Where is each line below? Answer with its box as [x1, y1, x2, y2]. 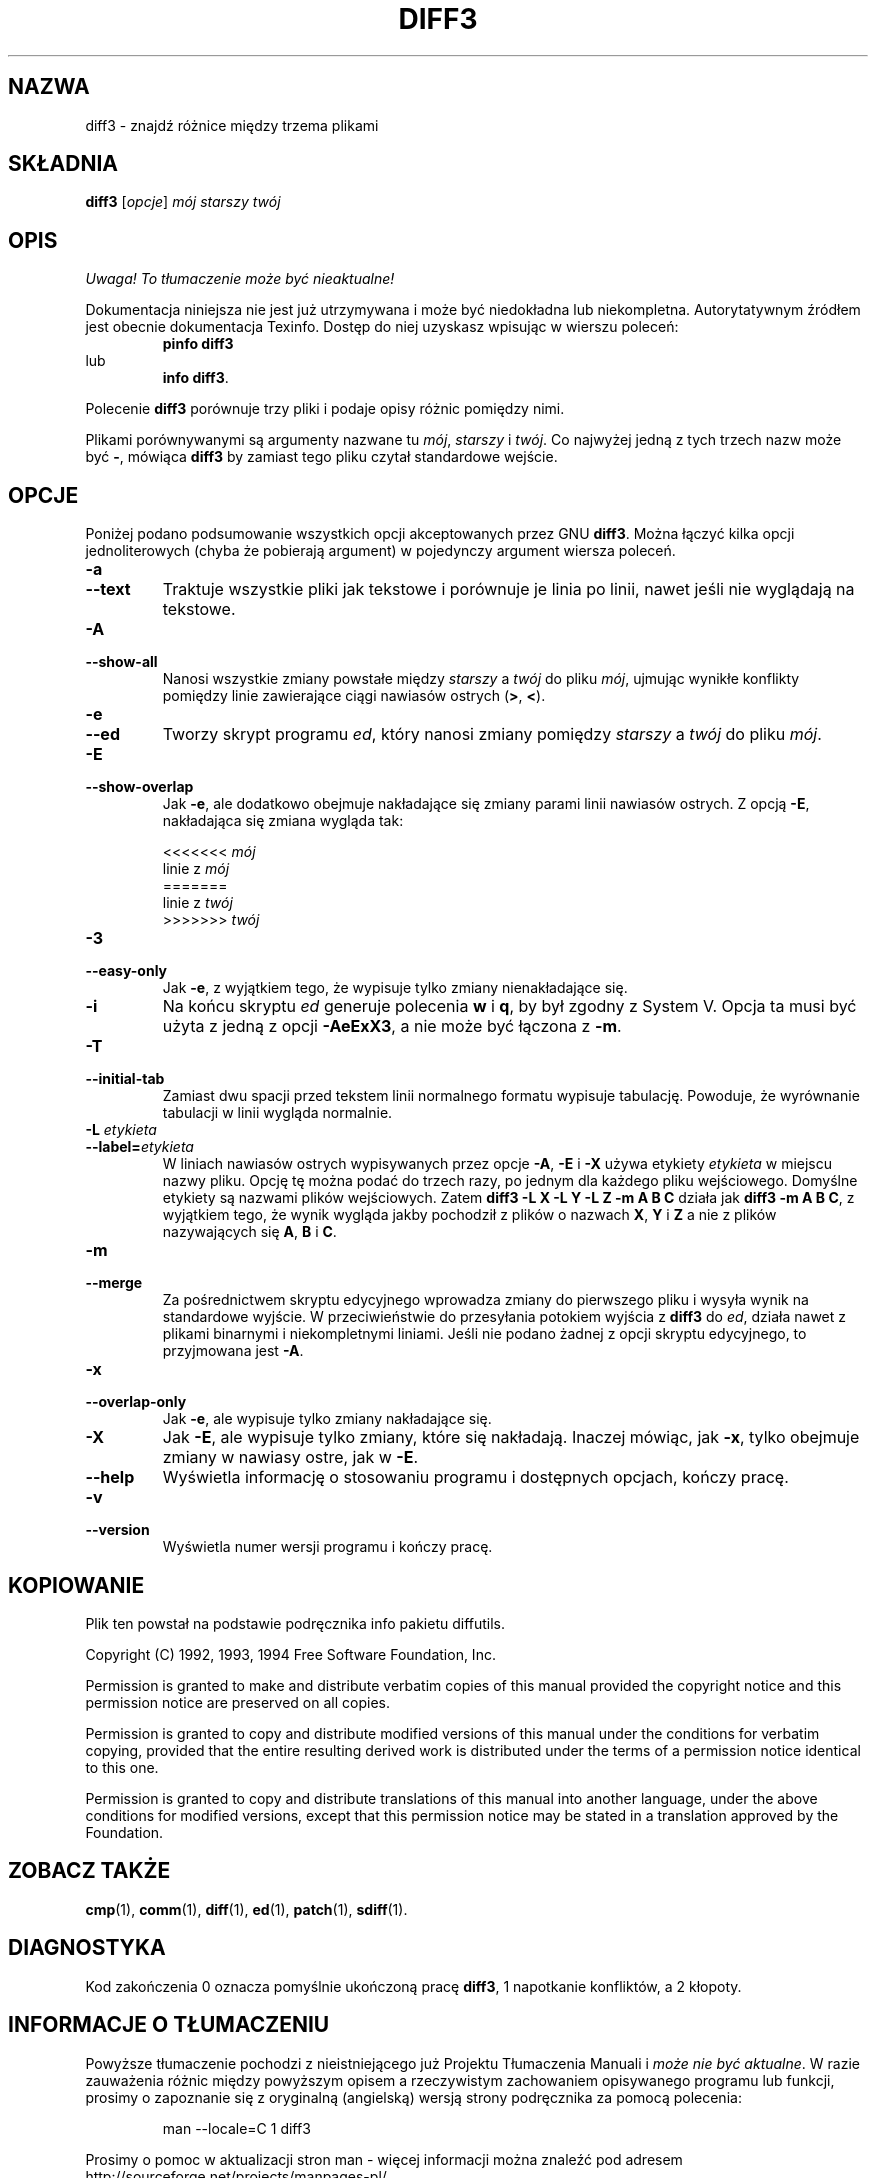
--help [85, 1467, 135, 1488]
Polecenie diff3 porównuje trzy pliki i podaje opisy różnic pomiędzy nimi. [85, 400, 565, 418]
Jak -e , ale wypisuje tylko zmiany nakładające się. [162, 1410, 492, 1428]
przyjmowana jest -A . [162, 1342, 304, 1360]
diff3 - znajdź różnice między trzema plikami [85, 116, 379, 134]
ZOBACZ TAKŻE [8, 1858, 171, 1884]
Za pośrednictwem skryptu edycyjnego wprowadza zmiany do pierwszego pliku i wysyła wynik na [162, 1291, 809, 1309]
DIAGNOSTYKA [8, 1935, 166, 1961]
